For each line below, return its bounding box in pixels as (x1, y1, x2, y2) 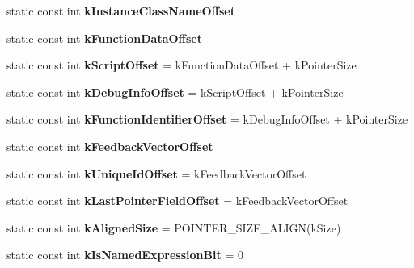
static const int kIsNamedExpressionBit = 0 (6, 246, 243, 263)
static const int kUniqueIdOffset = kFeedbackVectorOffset (6, 165, 306, 182)
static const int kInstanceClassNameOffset (6, 2, 236, 19)
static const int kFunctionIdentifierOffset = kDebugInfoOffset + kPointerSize (6, 111, 408, 128)
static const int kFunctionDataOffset (6, 29, 202, 46)
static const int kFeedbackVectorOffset (6, 137, 213, 154)
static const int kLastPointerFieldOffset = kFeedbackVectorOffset (6, 192, 349, 209)
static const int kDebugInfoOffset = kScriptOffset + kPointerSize (6, 83, 344, 100)
